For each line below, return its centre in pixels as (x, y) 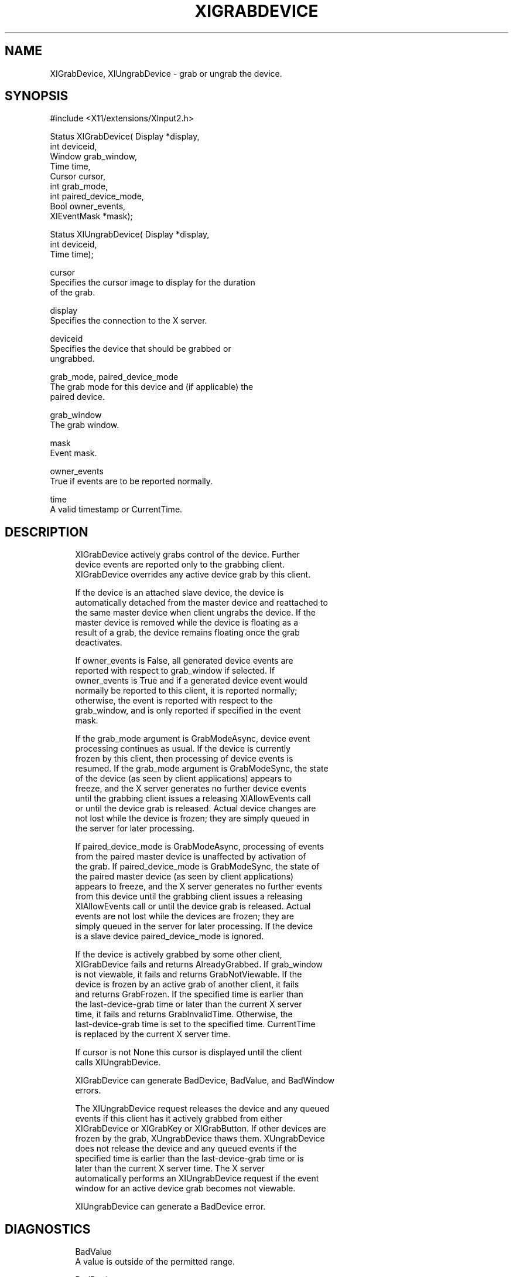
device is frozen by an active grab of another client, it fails (187, 984)
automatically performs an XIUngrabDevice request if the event (197, 1178)
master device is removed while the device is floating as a (187, 623)
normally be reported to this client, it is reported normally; (186, 691)
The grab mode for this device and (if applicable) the (152, 387)
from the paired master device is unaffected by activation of (191, 857)
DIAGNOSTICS (48, 1229)
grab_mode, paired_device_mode (114, 377)
